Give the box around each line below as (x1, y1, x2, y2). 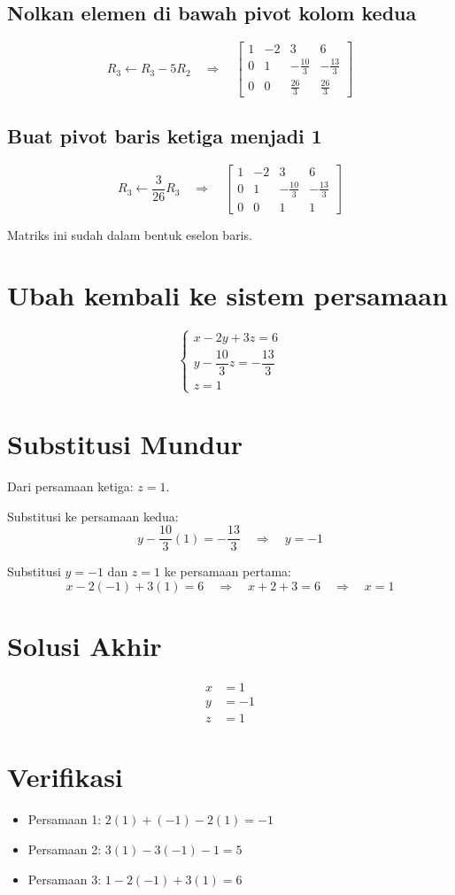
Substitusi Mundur (7, 426, 243, 462)
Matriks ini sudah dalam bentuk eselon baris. (7, 225, 252, 243)
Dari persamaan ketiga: (7, 477, 134, 496)
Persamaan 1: (27, 810, 102, 829)
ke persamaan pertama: (164, 562, 291, 581)
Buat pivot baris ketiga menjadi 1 (7, 122, 322, 150)
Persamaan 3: (27, 869, 102, 888)
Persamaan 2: (27, 839, 102, 858)
